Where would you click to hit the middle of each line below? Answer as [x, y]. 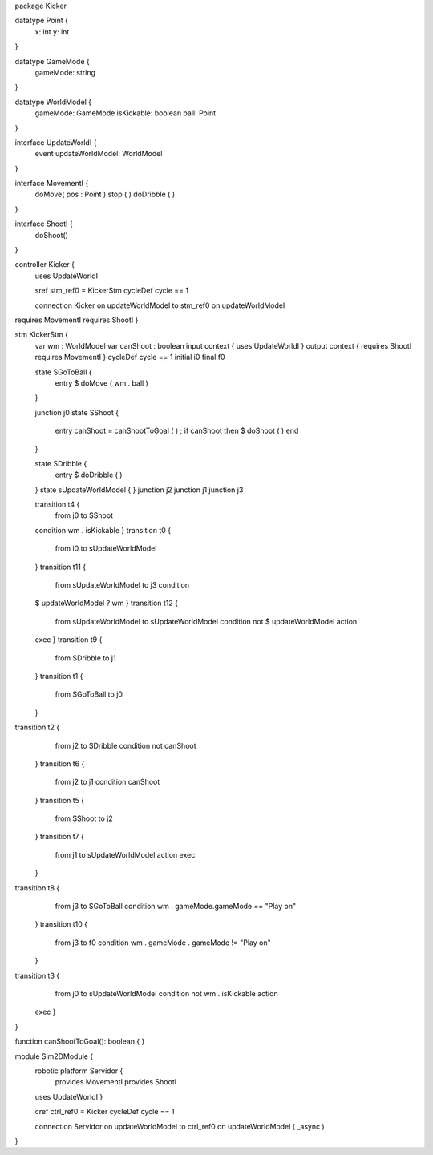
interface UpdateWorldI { [56, 142]
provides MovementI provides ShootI [115, 1082]
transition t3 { [37, 975]
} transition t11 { [61, 567]
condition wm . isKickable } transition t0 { [103, 530]
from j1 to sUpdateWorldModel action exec [125, 854]
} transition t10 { [61, 924]
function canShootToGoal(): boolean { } [80, 1041]
